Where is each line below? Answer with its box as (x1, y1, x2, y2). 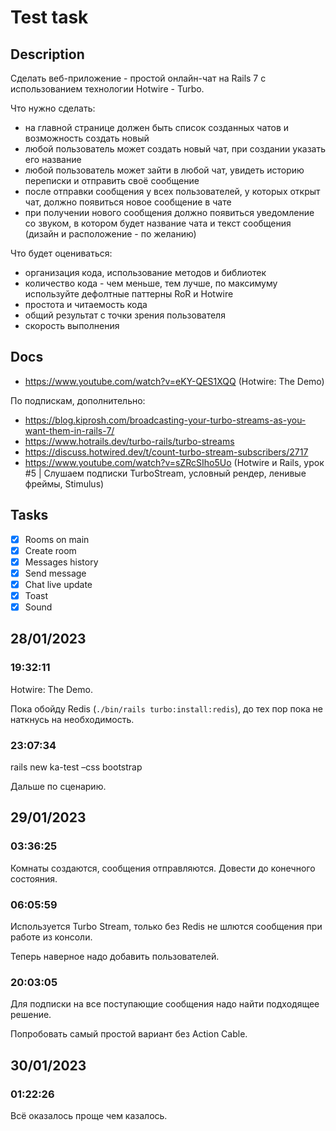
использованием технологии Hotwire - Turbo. (10, 83, 205, 95)
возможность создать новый (24, 132, 150, 144)
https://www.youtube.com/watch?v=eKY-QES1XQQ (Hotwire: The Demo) (24, 375, 325, 387)
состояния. (10, 872, 58, 885)
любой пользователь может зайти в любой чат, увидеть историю (24, 164, 305, 176)
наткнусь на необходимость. (10, 713, 135, 725)
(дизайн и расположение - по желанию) (24, 228, 197, 240)
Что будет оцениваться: (10, 247, 113, 259)
